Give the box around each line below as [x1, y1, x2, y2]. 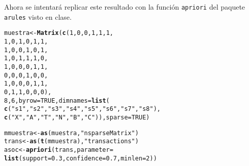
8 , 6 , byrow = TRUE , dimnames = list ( [4, 97, 110, 104]
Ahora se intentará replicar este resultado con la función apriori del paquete [4, 2, 245, 12]
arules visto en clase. [4, 11, 72, 22]
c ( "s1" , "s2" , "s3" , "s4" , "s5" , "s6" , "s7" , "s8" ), [4, 105, 161, 113]
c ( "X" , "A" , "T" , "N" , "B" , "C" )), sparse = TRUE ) [4, 113, 150, 121]
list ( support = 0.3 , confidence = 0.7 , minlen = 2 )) [4, 154, 157, 162]
